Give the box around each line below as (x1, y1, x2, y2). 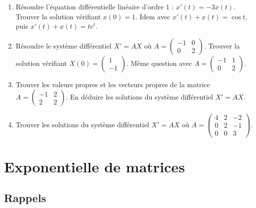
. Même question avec (126, 57, 192, 68)
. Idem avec (135, 11, 170, 21)
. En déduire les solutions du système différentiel (65, 92, 213, 102)
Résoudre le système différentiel (15, 40, 112, 51)
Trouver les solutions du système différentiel (15, 119, 149, 129)
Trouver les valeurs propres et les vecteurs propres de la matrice (15, 79, 210, 89)
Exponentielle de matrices (4, 156, 185, 176)
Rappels (4, 190, 46, 206)
